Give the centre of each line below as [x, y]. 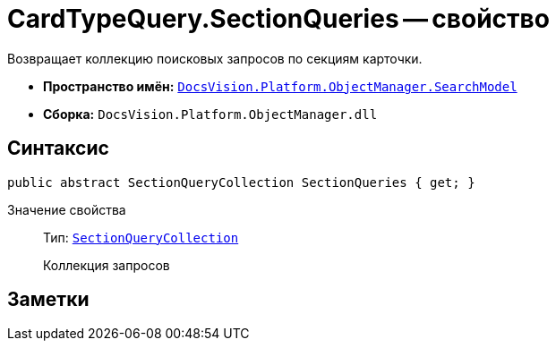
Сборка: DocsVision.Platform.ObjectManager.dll [210, 114]
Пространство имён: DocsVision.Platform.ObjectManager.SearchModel [280, 86]
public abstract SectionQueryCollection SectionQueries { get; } [241, 182]
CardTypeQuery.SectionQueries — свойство [278, 19]
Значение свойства [67, 209]
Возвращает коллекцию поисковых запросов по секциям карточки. [215, 58]
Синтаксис [58, 149]
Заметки [48, 300]
